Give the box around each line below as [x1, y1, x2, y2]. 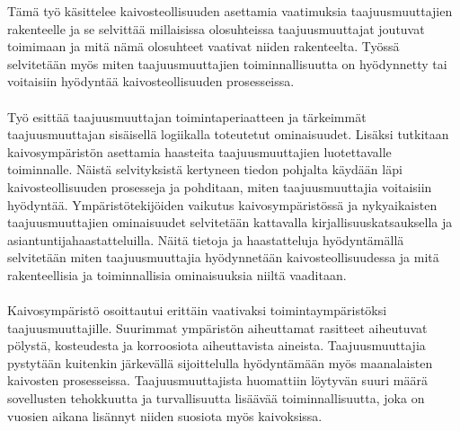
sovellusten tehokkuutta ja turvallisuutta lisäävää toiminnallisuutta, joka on [7, 389, 425, 408]
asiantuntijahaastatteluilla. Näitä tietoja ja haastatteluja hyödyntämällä [7, 230, 404, 249]
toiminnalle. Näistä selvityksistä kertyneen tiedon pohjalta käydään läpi [7, 160, 402, 179]
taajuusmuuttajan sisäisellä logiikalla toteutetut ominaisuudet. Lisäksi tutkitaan [7, 125, 449, 144]
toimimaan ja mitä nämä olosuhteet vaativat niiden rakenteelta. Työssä [7, 37, 400, 56]
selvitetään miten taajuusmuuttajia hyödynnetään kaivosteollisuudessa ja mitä [7, 248, 439, 267]
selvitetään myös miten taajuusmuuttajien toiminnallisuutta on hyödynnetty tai [7, 54, 447, 73]
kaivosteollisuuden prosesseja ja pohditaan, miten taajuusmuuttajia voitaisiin [7, 177, 432, 196]
